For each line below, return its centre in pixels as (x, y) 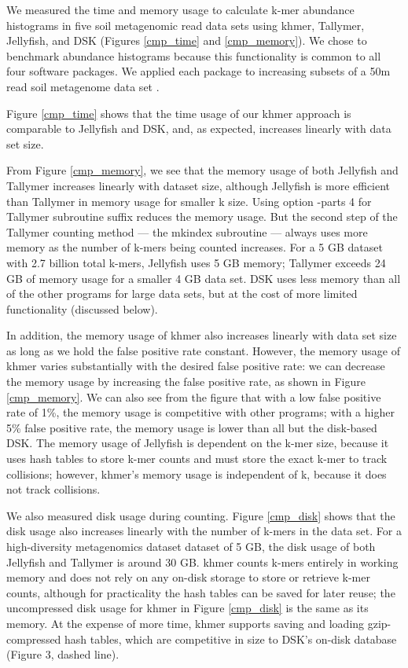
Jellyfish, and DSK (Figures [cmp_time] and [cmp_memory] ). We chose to (187, 40)
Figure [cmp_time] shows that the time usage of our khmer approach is (179, 113)
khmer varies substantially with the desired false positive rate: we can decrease (196, 366)
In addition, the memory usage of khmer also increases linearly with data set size (202, 335)
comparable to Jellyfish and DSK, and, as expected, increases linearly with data (199, 128)
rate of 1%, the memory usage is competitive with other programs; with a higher (200, 412)
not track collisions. (53, 489)
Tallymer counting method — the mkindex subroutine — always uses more (187, 231)
